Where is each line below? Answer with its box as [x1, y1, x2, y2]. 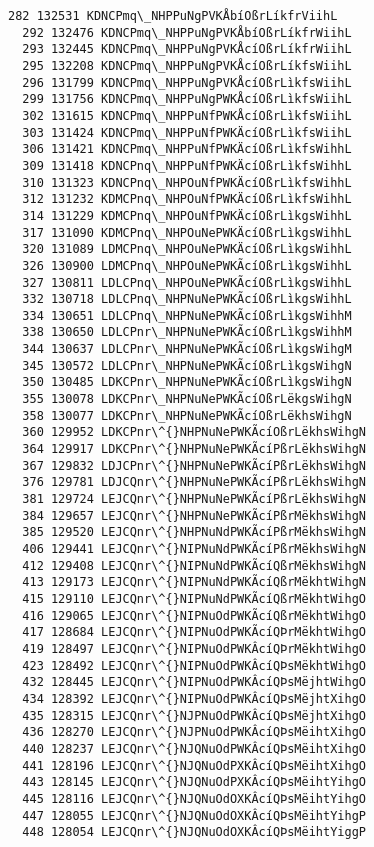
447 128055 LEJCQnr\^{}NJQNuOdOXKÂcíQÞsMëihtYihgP [22, 808, 366, 823]
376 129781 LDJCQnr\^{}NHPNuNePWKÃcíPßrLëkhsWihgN [22, 475, 366, 490]
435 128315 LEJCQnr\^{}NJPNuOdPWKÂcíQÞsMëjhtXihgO [22, 708, 366, 723]
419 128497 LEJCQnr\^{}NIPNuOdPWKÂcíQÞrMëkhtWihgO [22, 641, 366, 656]
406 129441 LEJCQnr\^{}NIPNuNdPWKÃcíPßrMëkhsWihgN [22, 542, 366, 556]
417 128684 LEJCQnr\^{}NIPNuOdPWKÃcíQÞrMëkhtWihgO [22, 625, 366, 640]
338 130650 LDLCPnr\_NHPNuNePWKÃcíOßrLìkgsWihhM [22, 325, 352, 340]
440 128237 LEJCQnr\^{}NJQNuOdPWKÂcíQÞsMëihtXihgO [22, 741, 366, 756]
